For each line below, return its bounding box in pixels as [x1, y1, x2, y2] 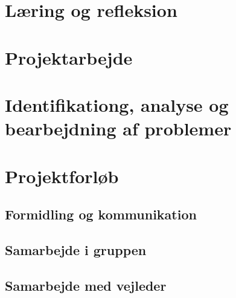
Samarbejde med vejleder [5, 276, 167, 294]
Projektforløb [5, 163, 119, 188]
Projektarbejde [5, 45, 133, 70]
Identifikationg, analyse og [5, 92, 229, 117]
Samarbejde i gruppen [5, 240, 147, 259]
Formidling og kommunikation [5, 205, 197, 224]
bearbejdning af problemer [5, 116, 232, 141]
